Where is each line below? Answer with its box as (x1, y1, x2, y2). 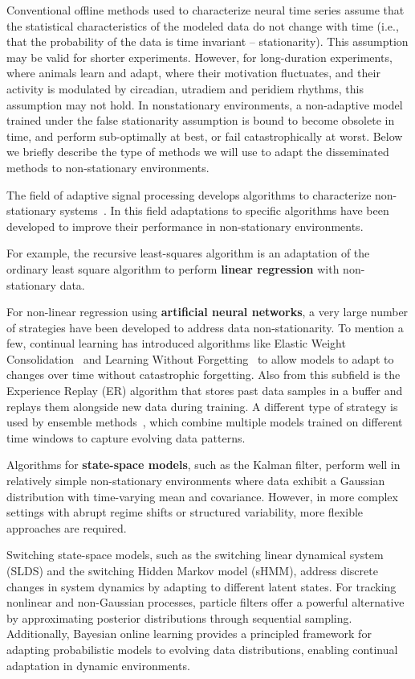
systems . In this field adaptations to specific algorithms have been (59, 202, 389, 219)
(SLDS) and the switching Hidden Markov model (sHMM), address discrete (6, 562, 378, 578)
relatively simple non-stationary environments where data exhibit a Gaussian (6, 472, 385, 489)
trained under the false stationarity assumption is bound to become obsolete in (6, 112, 395, 129)
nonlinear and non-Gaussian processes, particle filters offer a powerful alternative (6, 594, 405, 611)
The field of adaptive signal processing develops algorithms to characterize (6, 186, 372, 203)
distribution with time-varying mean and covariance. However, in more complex (6, 488, 398, 504)
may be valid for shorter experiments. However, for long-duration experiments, (6, 48, 393, 65)
